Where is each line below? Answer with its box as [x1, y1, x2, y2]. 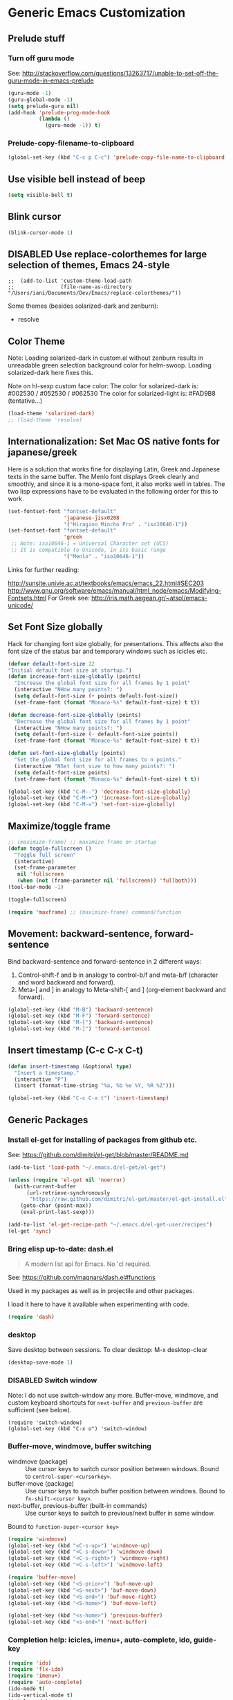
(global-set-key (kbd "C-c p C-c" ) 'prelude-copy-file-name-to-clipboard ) [8, 154, 228, 161]
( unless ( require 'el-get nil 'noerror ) [8, 1177, 127, 1183]
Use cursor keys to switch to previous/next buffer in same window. [25, 1509, 215, 1517]
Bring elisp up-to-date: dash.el [8, 1244, 113, 1254]
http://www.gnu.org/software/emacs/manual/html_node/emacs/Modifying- [8, 586, 222, 594]
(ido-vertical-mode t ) [8, 1692, 73, 1699]
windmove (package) [8, 1457, 68, 1466]
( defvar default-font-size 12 [8, 660, 95, 667]
